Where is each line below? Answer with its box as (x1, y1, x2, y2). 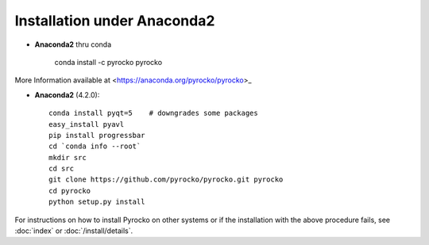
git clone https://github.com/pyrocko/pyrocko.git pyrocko (48, 175, 284, 184)
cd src (48, 164, 75, 174)
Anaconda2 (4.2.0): (34, 90, 100, 99)
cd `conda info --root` (48, 142, 141, 151)
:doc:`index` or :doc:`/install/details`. (14, 226, 133, 235)
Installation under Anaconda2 (14, 12, 215, 29)
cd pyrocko (48, 186, 91, 195)
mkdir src (48, 153, 87, 162)
